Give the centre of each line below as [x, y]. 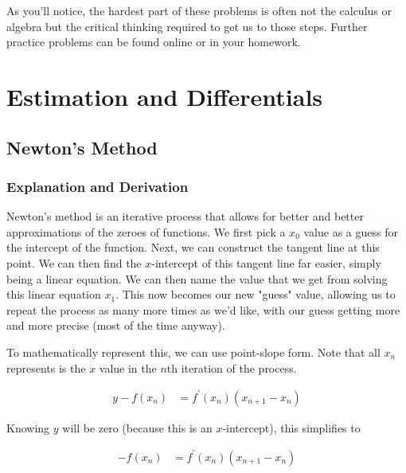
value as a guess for [351, 231]
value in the [128, 367]
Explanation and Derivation [98, 186]
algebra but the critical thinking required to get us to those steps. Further [187, 26]
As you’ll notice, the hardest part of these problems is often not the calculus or [199, 10]
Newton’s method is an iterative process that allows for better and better [185, 216]
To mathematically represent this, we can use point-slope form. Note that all [193, 352]
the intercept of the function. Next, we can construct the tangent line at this [193, 247]
